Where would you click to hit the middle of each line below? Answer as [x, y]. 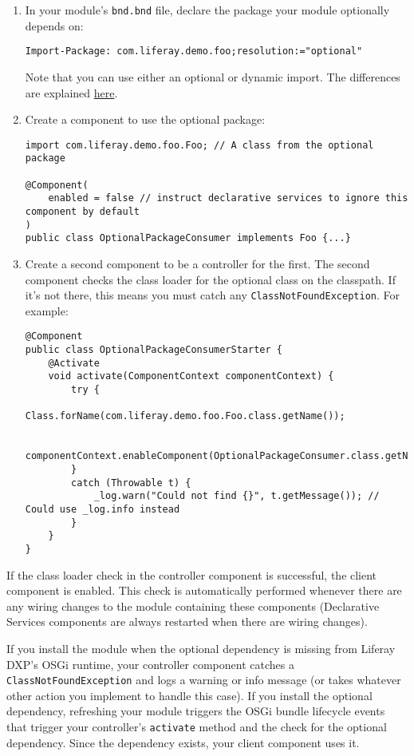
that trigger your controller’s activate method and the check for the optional [197, 726]
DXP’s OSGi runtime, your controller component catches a [150, 664]
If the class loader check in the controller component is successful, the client [192, 574]
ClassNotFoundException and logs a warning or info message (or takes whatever [204, 680]
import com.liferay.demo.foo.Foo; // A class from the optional [199, 145]
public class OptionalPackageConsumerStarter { [154, 350]
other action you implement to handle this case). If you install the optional [189, 695]
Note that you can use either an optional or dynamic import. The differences [213, 76]
